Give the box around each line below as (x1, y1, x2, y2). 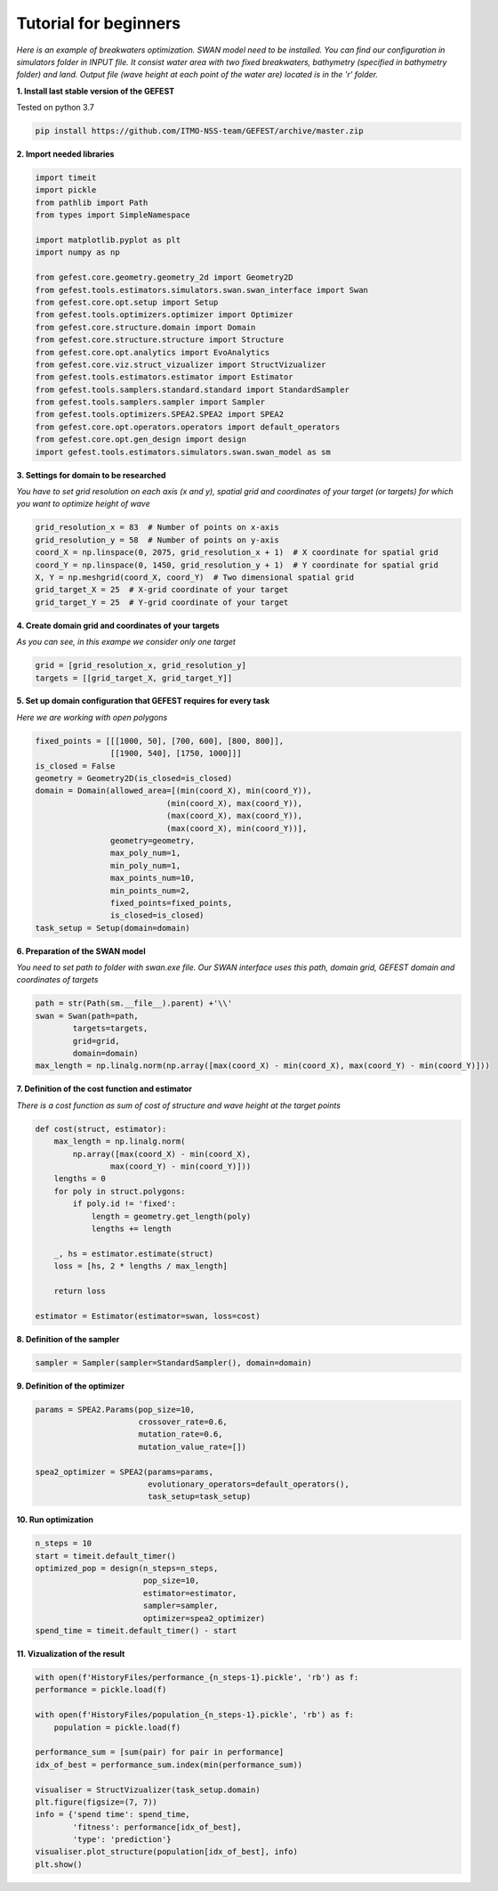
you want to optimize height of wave (16, 499, 150, 509)
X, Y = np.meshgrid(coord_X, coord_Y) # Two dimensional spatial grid (35, 572, 355, 583)
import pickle (35, 185, 97, 195)
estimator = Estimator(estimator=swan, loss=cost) (35, 1310, 261, 1321)
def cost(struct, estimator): (35, 1123, 167, 1134)
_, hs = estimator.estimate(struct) (53, 1248, 213, 1259)
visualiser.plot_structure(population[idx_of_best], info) (35, 1846, 298, 1857)
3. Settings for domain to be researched (16, 469, 166, 480)
